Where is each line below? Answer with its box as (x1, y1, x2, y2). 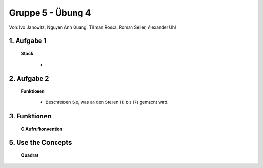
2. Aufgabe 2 (9, 74, 49, 83)
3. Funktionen (9, 112, 52, 120)
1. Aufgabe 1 (9, 37, 47, 45)
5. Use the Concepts (9, 138, 72, 147)
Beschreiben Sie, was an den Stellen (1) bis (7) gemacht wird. (45, 100, 169, 105)
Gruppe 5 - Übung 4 (9, 7, 91, 18)
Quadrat (21, 152, 38, 158)
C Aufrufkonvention (21, 126, 63, 132)
